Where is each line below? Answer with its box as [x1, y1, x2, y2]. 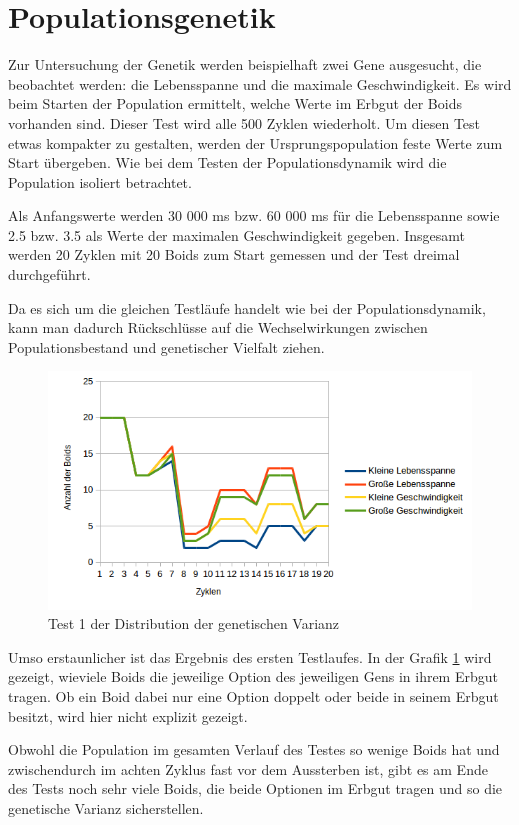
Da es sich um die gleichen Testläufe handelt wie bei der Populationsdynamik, [8, 297, 486, 318]
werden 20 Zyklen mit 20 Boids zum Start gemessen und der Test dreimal [8, 244, 460, 265]
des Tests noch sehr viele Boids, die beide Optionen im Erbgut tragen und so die [8, 778, 503, 799]
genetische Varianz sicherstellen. [8, 798, 204, 819]
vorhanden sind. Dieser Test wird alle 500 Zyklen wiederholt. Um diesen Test [8, 112, 481, 133]
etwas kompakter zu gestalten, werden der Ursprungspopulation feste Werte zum [8, 132, 503, 153]
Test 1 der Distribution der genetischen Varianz [48, 613, 340, 634]
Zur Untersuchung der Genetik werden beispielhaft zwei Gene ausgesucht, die [8, 54, 482, 75]
